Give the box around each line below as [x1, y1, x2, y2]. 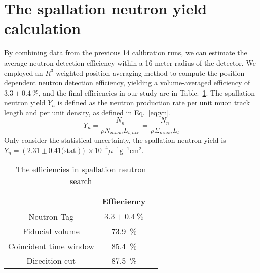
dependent [4, 77, 36, 88]
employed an [4, 67, 43, 78]
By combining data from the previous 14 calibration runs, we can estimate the [4, 47, 247, 58]
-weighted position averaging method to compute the [53, 67, 217, 78]
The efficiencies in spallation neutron [16, 163, 146, 175]
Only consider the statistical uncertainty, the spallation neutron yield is [4, 134, 226, 145]
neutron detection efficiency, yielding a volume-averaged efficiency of [38, 77, 250, 88]
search [70, 175, 92, 187]
